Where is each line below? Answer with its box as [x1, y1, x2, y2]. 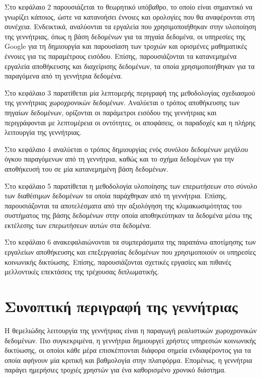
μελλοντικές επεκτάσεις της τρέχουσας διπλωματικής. [5, 266, 159, 277]
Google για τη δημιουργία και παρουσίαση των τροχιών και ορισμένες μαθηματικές [5, 41, 247, 51]
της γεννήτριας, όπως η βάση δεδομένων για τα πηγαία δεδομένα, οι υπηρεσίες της [5, 31, 245, 41]
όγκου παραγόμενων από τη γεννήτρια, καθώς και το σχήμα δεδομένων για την [5, 154, 234, 164]
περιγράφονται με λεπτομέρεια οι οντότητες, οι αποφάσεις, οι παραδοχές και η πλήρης [5, 117, 255, 127]
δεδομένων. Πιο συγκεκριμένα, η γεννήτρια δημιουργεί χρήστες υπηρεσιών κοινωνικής [5, 335, 256, 345]
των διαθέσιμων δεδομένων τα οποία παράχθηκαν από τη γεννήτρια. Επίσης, [5, 190, 227, 201]
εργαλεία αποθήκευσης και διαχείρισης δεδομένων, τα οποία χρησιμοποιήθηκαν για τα [5, 60, 255, 71]
